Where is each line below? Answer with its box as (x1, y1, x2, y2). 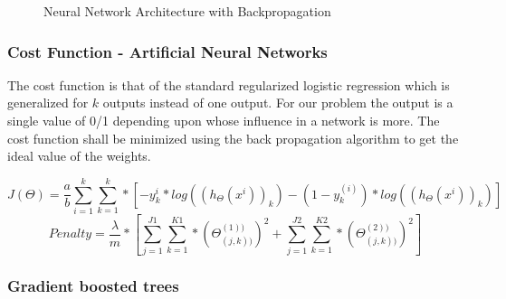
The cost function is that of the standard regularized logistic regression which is (7, 75, 450, 94)
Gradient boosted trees (7, 275, 179, 297)
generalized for (7, 93, 89, 112)
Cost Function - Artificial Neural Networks (7, 40, 328, 62)
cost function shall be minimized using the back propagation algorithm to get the (7, 128, 459, 147)
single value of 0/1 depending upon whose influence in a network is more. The (7, 111, 440, 129)
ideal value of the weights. (7, 146, 151, 165)
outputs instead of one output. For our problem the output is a (102, 93, 453, 112)
